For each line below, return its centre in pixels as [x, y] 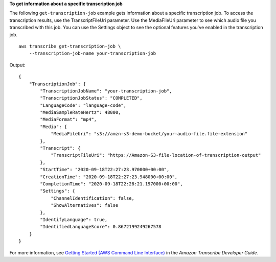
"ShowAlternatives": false [85, 205]
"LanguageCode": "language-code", [83, 105]
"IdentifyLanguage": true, [74, 219]
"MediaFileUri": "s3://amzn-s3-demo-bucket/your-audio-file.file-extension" [149, 134]
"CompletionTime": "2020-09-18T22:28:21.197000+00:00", [112, 184]
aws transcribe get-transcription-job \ [70, 46]
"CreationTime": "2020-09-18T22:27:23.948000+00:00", [109, 177]
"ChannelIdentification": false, [93, 198]
